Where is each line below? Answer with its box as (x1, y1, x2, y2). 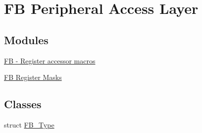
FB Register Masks (4, 72, 62, 82)
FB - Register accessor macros (4, 55, 96, 66)
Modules (4, 32, 49, 47)
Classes (4, 96, 42, 112)
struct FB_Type (4, 119, 54, 130)
